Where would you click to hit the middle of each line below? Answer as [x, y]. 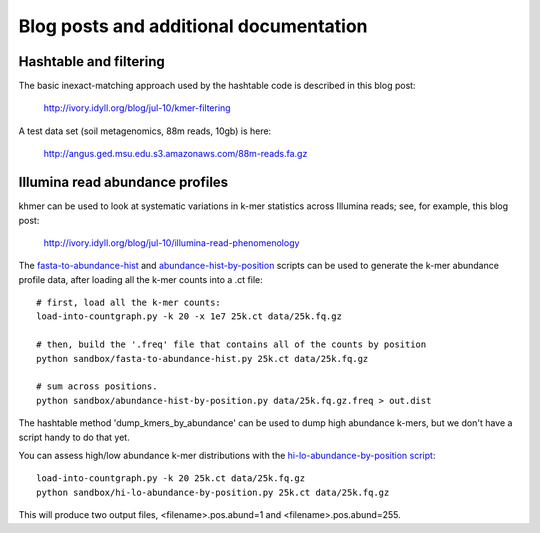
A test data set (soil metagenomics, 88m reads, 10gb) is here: [145, 131]
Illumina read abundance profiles [123, 182]
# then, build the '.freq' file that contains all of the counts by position [231, 344]
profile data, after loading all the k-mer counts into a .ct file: [141, 279]
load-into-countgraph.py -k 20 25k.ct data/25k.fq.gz [170, 478]
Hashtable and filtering [91, 61]
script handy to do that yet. [74, 437]
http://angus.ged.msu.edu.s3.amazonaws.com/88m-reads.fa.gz [175, 154]
